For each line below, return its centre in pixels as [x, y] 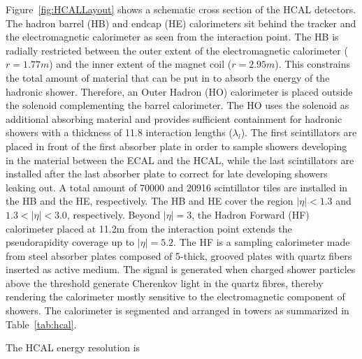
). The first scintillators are [299, 132]
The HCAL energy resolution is [73, 347]
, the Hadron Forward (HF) [251, 214]
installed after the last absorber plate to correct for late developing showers [167, 174]
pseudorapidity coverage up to [70, 242]
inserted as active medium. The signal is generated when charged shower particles [181, 269]
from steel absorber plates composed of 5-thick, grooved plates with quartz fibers [179, 255]
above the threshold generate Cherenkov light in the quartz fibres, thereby [165, 283]
